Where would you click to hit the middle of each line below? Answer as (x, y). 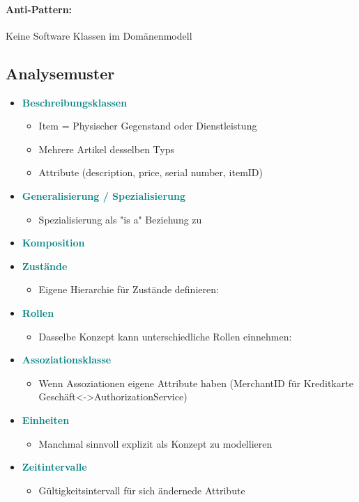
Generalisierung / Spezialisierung (104, 195)
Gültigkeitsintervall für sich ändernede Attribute (142, 490)
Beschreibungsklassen (75, 102)
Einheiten (46, 419)
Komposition (53, 243)
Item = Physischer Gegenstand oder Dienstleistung (148, 126)
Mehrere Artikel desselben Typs (106, 149)
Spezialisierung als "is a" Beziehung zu (120, 219)
